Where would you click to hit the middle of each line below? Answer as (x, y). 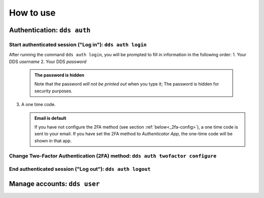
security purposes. (54, 91)
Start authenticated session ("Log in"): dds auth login (78, 44)
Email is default (50, 118)
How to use (32, 13)
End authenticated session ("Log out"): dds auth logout (80, 169)
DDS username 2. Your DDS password (48, 62)
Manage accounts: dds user (55, 184)
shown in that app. (53, 141)
